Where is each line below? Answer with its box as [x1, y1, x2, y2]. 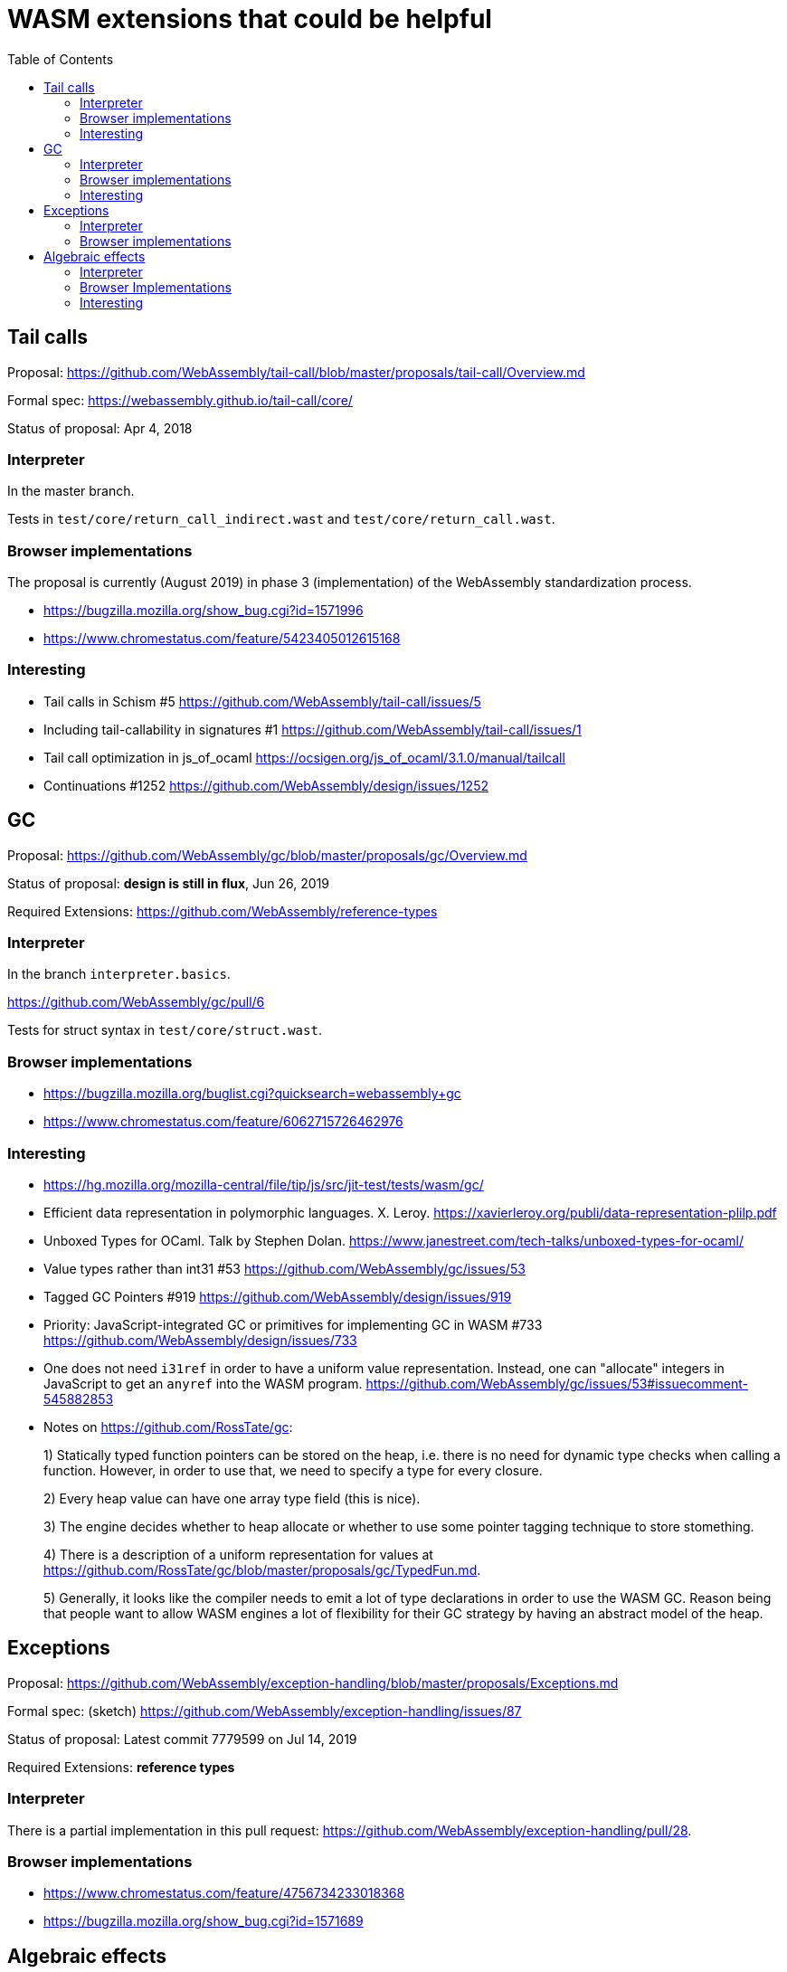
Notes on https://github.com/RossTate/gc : [43, 1418, 293, 1435]
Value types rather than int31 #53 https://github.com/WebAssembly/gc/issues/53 [43, 1260, 526, 1276]
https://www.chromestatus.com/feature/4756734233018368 [43, 1885, 405, 1901]
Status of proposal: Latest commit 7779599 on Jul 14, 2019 [7, 1730, 357, 1747]
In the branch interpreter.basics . [7, 966, 231, 982]
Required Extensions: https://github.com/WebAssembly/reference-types [7, 903, 438, 919]
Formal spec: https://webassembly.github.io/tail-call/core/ [7, 392, 353, 408]
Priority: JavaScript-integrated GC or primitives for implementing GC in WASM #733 [43, 1316, 543, 1332]
